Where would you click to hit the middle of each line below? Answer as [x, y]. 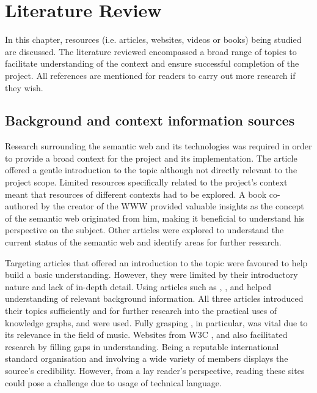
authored [22, 206]
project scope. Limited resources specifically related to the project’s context [146, 182]
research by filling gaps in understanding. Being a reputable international [142, 346]
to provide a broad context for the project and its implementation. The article [151, 158]
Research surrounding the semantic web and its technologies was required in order [158, 146]
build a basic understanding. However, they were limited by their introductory [151, 275]
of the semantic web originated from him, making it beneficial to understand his [155, 218]
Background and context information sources [150, 120]
